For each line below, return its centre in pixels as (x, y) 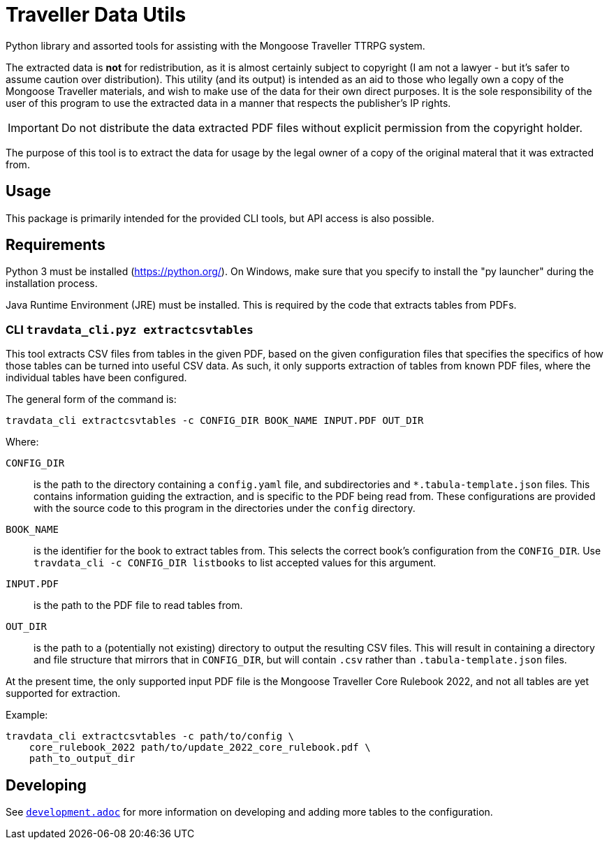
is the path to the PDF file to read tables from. (138, 605)
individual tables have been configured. (96, 378)
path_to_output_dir (82, 759)
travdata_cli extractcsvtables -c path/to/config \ (150, 736)
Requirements (56, 245)
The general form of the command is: (91, 399)
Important (33, 127)
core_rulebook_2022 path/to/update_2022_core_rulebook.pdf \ (200, 748)
